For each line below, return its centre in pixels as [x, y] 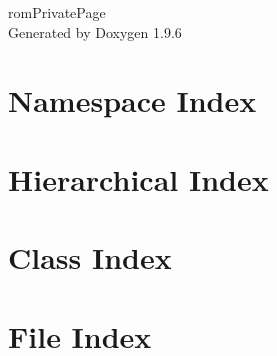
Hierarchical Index [138, 178]
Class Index [90, 257]
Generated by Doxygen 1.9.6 [95, 31]
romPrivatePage [57, 12]
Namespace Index [132, 100]
